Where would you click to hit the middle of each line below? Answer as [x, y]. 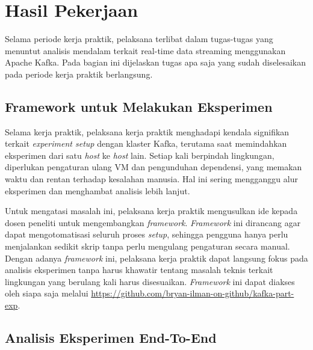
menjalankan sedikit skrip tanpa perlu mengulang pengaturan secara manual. [147, 246]
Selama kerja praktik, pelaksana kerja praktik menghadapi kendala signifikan [147, 131]
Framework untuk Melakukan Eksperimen [139, 106]
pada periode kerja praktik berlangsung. [79, 74]
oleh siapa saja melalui [47, 293]
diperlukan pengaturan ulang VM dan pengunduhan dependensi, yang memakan [153, 167]
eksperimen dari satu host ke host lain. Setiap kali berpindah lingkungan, [140, 155]
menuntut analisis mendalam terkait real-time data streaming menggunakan [145, 50]
